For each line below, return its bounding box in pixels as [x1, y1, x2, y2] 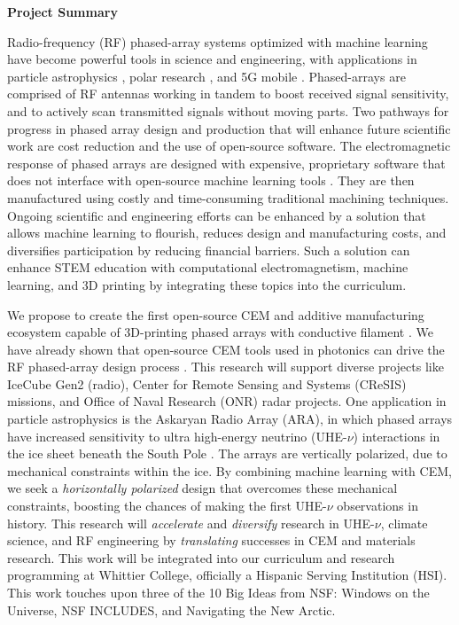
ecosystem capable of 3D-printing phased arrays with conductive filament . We [7, 323, 433, 341]
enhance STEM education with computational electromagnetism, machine [7, 258, 408, 277]
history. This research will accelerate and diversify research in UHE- [7, 513, 375, 532]
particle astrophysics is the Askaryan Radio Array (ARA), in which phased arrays [7, 410, 453, 428]
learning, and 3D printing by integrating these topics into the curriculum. [7, 275, 407, 293]
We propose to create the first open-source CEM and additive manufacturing [7, 305, 424, 324]
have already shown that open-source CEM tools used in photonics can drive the [7, 340, 445, 358]
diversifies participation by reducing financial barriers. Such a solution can [7, 240, 410, 259]
